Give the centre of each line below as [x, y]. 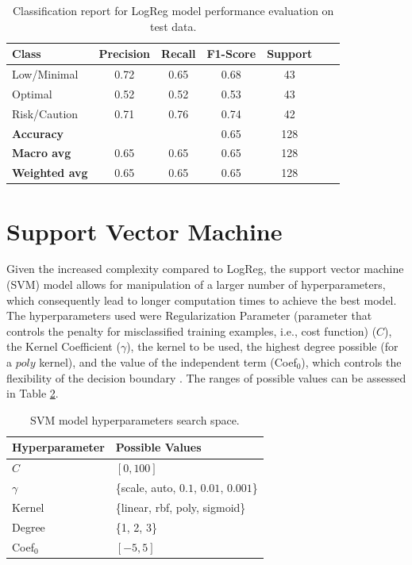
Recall [179, 54]
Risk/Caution [45, 113]
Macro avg [42, 153]
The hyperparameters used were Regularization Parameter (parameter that [189, 315]
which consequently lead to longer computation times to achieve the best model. [202, 300]
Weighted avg [50, 173]
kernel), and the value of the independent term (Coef [168, 362]
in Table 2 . [33, 393]
